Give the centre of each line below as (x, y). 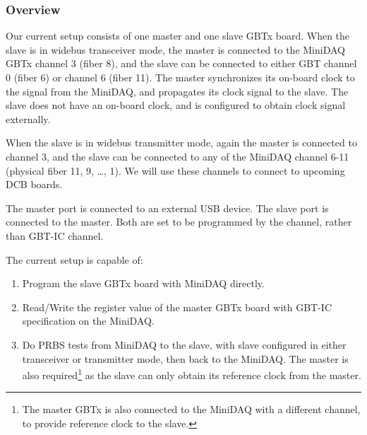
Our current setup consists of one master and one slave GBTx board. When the (178, 36)
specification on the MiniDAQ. (88, 321)
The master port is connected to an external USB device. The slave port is (167, 208)
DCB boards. (34, 184)
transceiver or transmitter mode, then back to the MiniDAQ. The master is (185, 358)
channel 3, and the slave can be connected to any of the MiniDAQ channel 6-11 (178, 156)
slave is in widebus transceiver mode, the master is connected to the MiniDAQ (175, 49)
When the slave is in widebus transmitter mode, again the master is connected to (181, 143)
